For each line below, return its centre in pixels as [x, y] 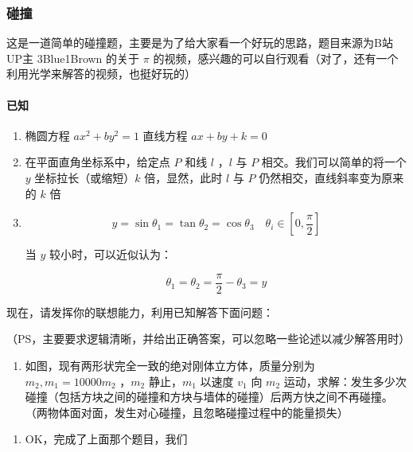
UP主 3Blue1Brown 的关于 [73, 58]
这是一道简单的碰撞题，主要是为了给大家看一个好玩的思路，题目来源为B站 [200, 43]
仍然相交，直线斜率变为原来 [331, 177]
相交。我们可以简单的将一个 [334, 162]
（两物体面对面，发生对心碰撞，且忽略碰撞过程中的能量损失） [187, 412]
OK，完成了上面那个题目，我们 [106, 439]
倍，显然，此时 [183, 177]
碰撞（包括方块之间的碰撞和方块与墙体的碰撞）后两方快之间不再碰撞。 [209, 397]
